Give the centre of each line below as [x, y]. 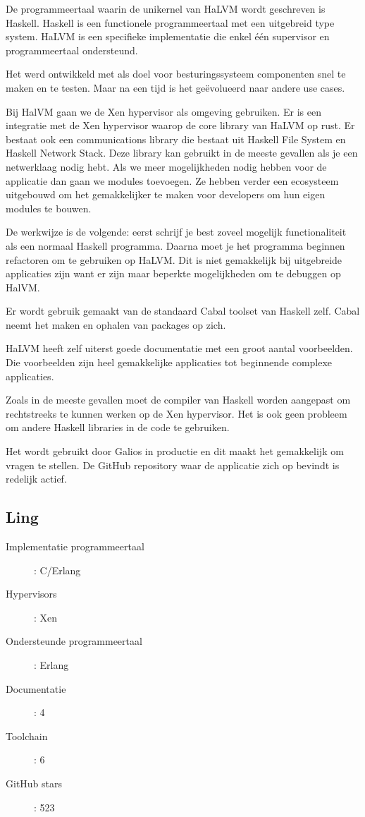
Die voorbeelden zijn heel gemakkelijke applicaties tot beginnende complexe [169, 362]
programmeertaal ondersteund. [72, 50]
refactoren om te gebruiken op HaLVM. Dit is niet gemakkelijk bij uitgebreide [174, 259]
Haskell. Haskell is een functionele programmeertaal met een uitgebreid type [170, 22]
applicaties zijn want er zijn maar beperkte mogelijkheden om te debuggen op [173, 273]
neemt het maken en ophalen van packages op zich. [116, 324]
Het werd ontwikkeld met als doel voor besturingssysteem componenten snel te [176, 74]
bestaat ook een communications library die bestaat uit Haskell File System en [176, 139]
